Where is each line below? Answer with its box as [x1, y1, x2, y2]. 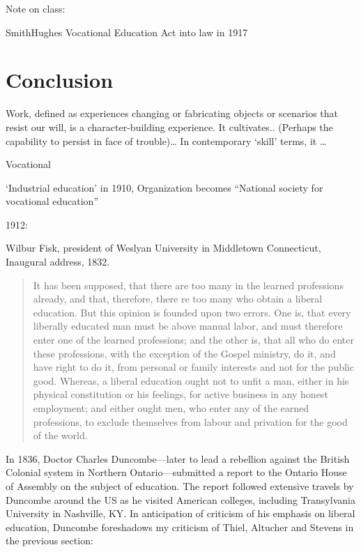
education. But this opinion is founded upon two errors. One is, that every [33, 305, 351, 319]
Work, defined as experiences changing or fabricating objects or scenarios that [6, 106, 339, 121]
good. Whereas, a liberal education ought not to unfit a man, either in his [33, 373, 349, 388]
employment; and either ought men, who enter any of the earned [33, 401, 309, 415]
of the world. [33, 428, 88, 443]
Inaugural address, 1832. [6, 254, 110, 269]
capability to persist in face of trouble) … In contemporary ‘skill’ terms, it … [6, 133, 327, 148]
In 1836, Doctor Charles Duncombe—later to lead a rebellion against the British [6, 451, 350, 466]
